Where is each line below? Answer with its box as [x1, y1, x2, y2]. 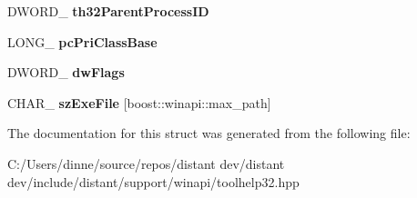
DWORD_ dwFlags [7, 63, 125, 82]
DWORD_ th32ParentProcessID [7, 2, 209, 20]
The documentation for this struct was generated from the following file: [7, 124, 411, 143]
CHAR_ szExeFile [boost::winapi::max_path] [7, 93, 271, 112]
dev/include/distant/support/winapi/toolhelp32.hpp [7, 172, 300, 191]
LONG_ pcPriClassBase [7, 32, 158, 51]
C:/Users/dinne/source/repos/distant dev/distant [7, 153, 285, 173]
